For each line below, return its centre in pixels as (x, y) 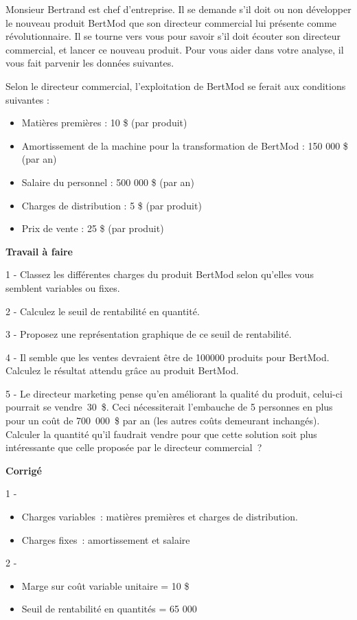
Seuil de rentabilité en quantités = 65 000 (109, 609)
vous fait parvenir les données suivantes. (90, 63)
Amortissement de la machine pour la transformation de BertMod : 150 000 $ (185, 145)
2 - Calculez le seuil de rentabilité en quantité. (103, 311)
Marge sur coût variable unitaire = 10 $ (105, 585)
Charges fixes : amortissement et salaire (106, 539)
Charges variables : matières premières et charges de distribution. (160, 517)
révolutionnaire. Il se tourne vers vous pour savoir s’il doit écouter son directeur (173, 36)
